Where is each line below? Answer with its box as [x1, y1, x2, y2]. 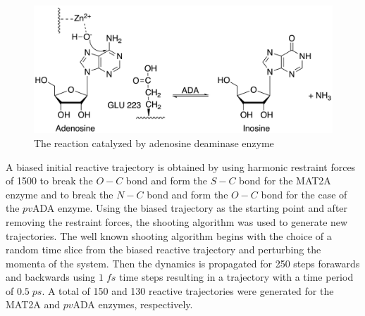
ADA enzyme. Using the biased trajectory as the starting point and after [32, 201, 348, 215]
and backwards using [6, 270, 96, 284]
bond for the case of [261, 187, 347, 201]
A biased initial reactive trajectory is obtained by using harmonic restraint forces [6, 159, 356, 174]
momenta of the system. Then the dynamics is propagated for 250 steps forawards [6, 255, 360, 270]
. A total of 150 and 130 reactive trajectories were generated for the [42, 283, 334, 298]
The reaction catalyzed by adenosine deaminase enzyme [34, 135, 274, 150]
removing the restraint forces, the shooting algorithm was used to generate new [6, 214, 348, 229]
